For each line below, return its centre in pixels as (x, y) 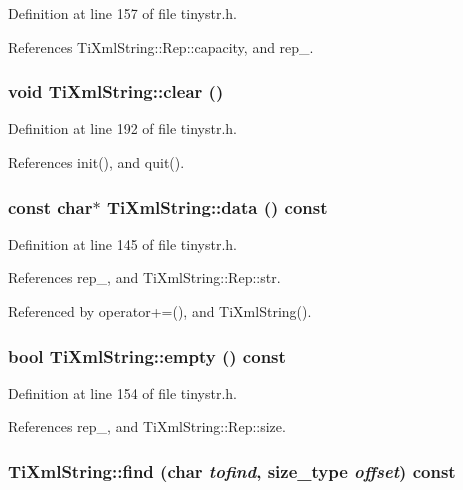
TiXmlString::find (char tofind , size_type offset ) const (232, 470)
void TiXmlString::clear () (116, 91)
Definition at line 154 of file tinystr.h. (123, 392)
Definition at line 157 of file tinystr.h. (123, 13)
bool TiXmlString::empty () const (147, 355)
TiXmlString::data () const (217, 206)
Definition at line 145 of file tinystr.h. (123, 243)
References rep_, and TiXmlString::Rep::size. (147, 426)
